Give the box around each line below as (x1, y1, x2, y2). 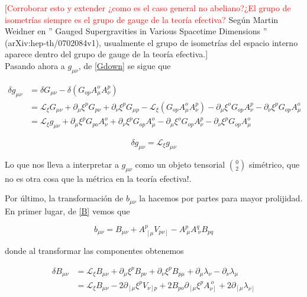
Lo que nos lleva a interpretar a (5, 158, 119, 170)
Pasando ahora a (5, 59, 65, 71)
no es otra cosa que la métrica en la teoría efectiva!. (5, 172, 192, 184)
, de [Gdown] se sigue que (78, 59, 171, 71)
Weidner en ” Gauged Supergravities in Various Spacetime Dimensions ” (5, 25, 267, 37)
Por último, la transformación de (5, 192, 124, 204)
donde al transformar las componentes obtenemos (5, 244, 184, 257)
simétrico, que (248, 158, 300, 170)
